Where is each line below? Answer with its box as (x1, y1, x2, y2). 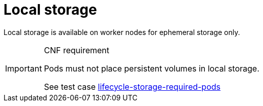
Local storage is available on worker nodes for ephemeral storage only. (4, 27, 240, 37)
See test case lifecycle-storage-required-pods (43, 81, 221, 92)
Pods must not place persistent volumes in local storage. (43, 63, 259, 74)
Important (5, 63, 42, 74)
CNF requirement (43, 45, 109, 55)
